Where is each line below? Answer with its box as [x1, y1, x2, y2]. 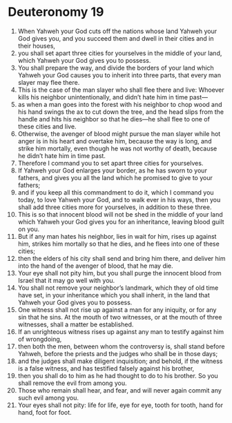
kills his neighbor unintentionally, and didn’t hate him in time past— [17, 92, 209, 101]
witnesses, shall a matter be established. [17, 320, 134, 328]
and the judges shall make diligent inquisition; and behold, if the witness [17, 357, 223, 365]
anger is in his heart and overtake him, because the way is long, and [17, 137, 212, 145]
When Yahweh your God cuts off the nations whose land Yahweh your [17, 27, 217, 35]
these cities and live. [17, 122, 77, 130]
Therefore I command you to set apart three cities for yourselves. [17, 159, 204, 167]
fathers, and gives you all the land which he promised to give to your [17, 173, 213, 181]
